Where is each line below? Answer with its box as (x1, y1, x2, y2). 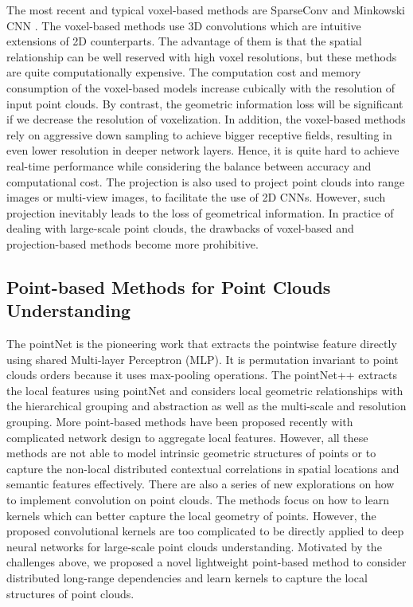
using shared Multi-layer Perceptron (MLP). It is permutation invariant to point (6, 350, 399, 367)
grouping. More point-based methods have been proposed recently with (6, 413, 353, 430)
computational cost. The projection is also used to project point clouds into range (6, 173, 405, 190)
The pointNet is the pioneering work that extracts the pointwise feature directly (6, 335, 397, 352)
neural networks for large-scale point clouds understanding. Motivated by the (6, 538, 382, 554)
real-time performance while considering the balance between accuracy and (6, 157, 372, 174)
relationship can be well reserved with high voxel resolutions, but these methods (6, 48, 397, 65)
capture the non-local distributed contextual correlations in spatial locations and (6, 460, 399, 476)
